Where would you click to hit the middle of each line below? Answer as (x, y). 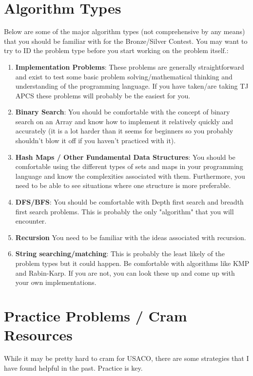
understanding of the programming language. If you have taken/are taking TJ (132, 86)
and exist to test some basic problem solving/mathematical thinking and (124, 76)
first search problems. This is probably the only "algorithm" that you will (125, 211)
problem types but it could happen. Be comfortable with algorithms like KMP (132, 263)
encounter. (31, 221)
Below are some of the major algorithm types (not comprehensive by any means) (125, 31)
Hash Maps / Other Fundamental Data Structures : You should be (125, 157)
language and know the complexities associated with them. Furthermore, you (130, 176)
